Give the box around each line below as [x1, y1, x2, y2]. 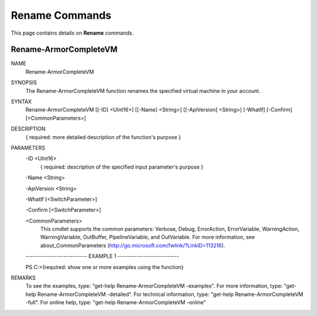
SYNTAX [11, 98, 32, 105]
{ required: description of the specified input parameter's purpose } [40, 163, 204, 170]
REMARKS [11, 274, 36, 281]
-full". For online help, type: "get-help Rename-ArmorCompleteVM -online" [25, 299, 207, 306]
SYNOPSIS [11, 79, 38, 86]
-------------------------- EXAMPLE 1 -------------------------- [25, 253, 179, 260]
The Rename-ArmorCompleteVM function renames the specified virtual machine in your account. [25, 87, 261, 94]
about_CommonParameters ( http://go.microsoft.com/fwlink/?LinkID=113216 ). [40, 241, 225, 249]
